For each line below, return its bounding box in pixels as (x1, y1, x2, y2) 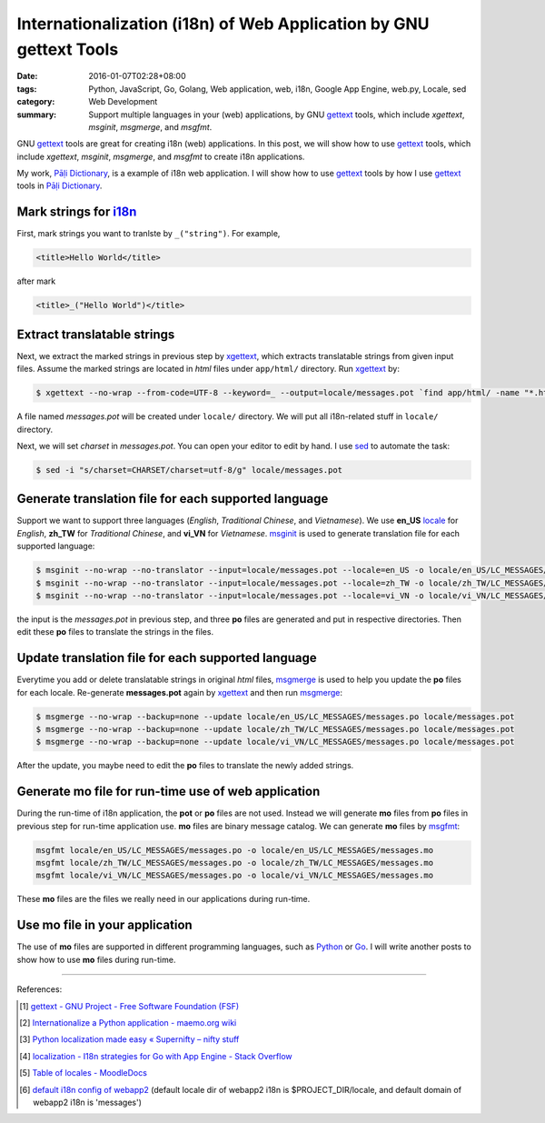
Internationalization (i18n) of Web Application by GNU (16, 14, 431, 34)
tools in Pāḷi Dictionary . (16, 180, 103, 191)
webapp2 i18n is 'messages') (33, 1097, 143, 1108)
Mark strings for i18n (16, 205, 137, 220)
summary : (16, 109, 57, 120)
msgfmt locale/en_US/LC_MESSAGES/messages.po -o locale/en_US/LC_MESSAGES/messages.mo (35, 845, 434, 855)
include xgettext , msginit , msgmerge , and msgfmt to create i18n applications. (16, 151, 305, 162)
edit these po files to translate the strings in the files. (16, 627, 213, 637)
